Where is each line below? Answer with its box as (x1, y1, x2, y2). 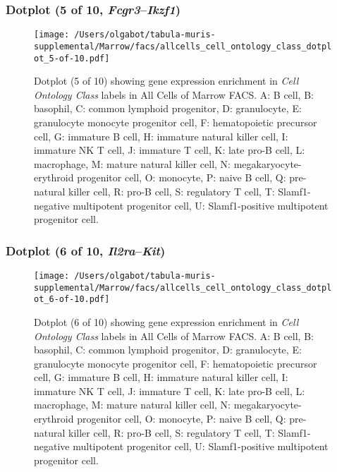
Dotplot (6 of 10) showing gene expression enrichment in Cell (34, 314, 299, 329)
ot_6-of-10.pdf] (34, 294, 110, 305)
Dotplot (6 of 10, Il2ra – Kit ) (6, 241, 166, 259)
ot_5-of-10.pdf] (34, 53, 110, 63)
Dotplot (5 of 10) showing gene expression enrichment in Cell (34, 73, 299, 88)
